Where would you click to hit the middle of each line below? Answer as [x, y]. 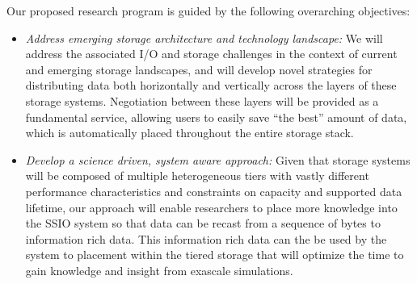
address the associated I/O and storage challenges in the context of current [211, 54]
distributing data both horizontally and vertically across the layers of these [211, 85]
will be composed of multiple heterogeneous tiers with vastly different [197, 175]
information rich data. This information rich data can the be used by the [206, 238]
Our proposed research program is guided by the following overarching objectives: [208, 10]
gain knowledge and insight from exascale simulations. [159, 270]
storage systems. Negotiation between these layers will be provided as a [202, 100]
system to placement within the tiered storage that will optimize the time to [215, 255]
